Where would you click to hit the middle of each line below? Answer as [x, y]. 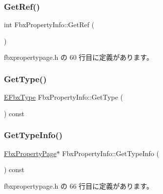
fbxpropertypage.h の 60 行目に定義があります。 [79, 57]
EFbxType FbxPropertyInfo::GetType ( [64, 97]
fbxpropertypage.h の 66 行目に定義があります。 [79, 185]
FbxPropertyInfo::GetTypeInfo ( [111, 153]
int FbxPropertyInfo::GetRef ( [49, 25]
